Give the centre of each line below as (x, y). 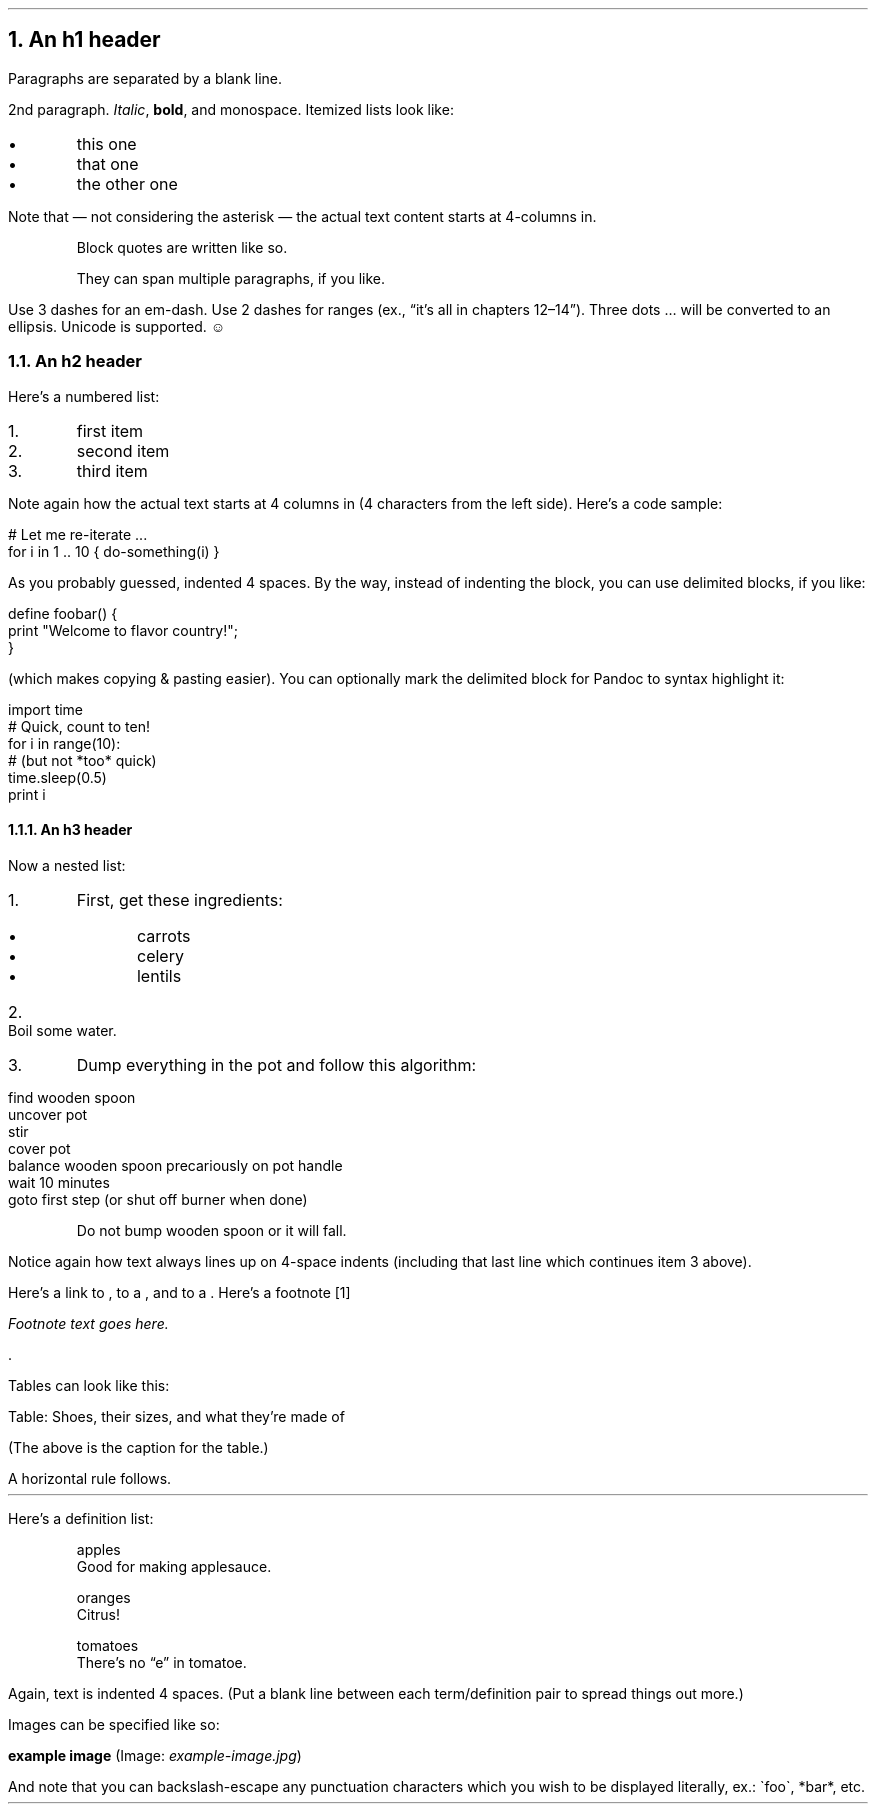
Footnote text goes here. (88, 1323)
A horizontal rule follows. (90, 1478)
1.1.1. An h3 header (70, 830)
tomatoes (107, 1645)
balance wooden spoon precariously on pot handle (175, 1165)
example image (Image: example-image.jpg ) (155, 1755)
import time (46, 709)
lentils (159, 975)
